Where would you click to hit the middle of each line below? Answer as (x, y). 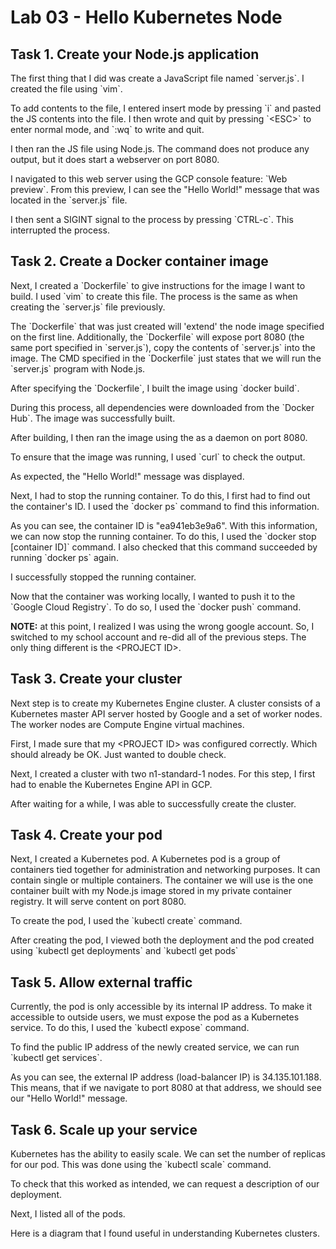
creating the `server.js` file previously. (88, 307)
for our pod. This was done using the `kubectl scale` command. (141, 1165)
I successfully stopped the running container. (103, 577)
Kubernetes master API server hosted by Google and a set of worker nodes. (166, 713)
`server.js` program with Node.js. (78, 368)
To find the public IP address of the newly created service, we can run (155, 1047)
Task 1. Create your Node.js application (135, 54)
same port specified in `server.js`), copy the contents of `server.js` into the (163, 347)
